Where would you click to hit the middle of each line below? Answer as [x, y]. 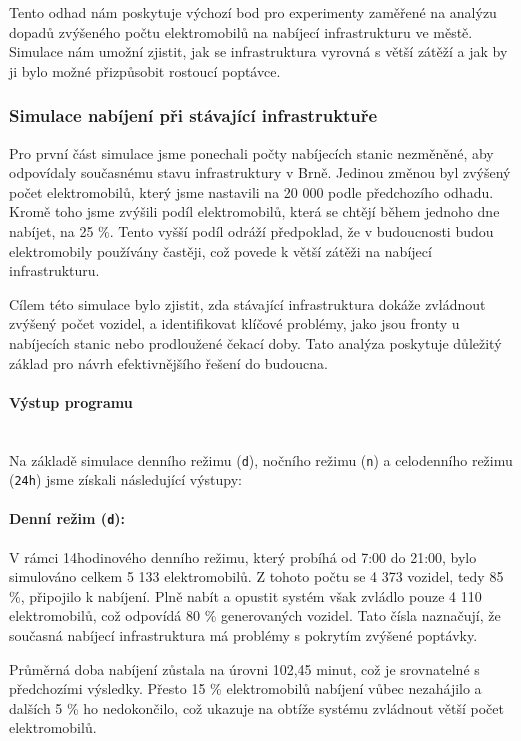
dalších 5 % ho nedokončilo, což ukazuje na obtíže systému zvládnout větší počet [256, 707]
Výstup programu [71, 401]
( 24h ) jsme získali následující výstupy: [125, 479]
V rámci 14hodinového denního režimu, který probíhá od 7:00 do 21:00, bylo [243, 556]
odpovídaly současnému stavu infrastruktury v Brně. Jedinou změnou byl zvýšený [260, 172]
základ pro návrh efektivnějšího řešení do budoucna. [168, 362]
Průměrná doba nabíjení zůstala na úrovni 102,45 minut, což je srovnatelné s [244, 668]
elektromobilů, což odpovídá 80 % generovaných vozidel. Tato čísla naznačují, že [255, 615]
